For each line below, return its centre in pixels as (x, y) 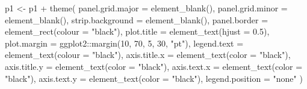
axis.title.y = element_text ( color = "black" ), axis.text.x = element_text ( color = (154, 66)
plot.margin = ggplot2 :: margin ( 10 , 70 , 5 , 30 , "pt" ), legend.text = (124, 43)
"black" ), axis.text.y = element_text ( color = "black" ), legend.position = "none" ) (154, 78)
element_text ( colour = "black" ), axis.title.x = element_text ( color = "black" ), (148, 55)
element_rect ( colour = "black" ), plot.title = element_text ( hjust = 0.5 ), (137, 31)
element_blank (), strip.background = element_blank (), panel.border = (137, 19)
